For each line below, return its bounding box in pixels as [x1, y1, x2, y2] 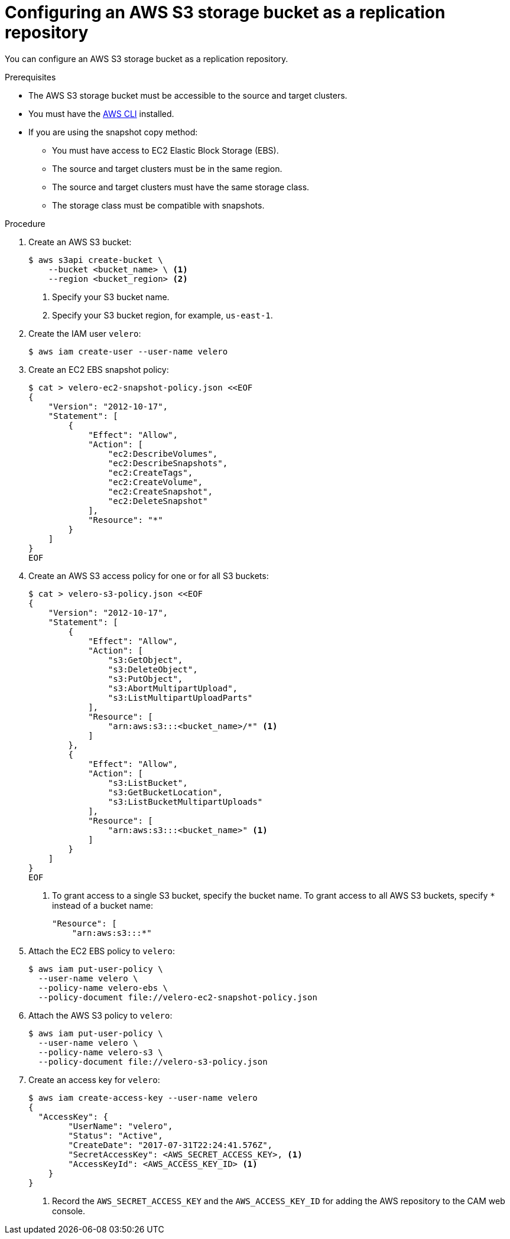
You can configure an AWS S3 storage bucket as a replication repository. [5, 53, 288, 64]
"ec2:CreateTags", [108, 467, 193, 477]
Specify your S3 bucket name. [52, 291, 170, 302]
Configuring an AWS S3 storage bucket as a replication [5, 2, 446, 22]
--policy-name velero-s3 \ [38, 1047, 163, 1057]
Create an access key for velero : [28, 1074, 160, 1085]
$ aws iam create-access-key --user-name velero [28, 1092, 258, 1103]
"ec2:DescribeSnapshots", [108, 458, 228, 468]
